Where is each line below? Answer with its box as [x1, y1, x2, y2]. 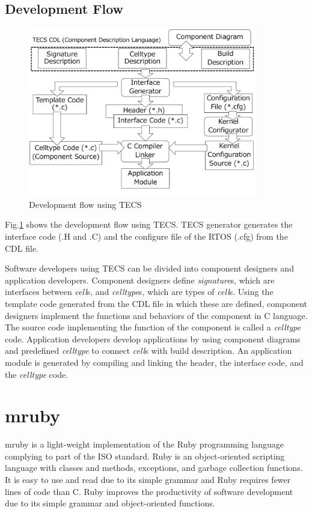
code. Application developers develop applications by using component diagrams [5, 332, 301, 345]
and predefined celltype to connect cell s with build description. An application [5, 344, 292, 357]
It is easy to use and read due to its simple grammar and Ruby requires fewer [5, 473, 291, 486]
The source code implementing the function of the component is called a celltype [5, 321, 301, 333]
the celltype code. [5, 368, 69, 380]
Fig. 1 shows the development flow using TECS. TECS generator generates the [5, 218, 293, 231]
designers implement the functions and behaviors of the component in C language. [5, 309, 308, 321]
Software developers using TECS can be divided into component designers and [5, 262, 294, 275]
